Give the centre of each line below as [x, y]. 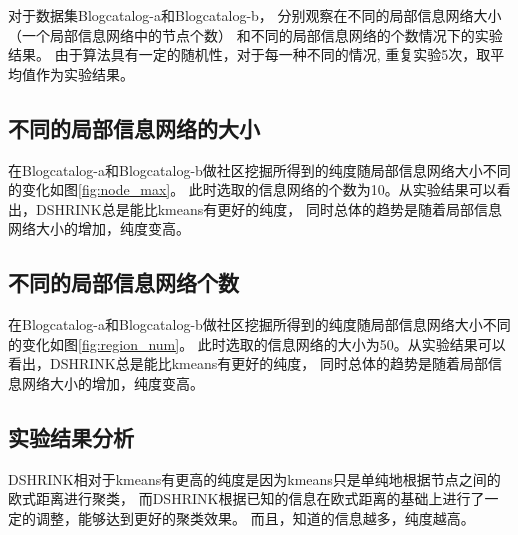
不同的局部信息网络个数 [123, 282]
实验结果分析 [71, 436]
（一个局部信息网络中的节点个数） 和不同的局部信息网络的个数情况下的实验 [255, 34]
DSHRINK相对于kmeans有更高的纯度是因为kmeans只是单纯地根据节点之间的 [254, 478]
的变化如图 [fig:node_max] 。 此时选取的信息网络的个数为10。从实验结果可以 [252, 189]
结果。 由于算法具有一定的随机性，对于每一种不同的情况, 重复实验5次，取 [249, 54]
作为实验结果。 [84, 73]
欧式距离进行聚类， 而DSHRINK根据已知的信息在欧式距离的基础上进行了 [246, 498]
